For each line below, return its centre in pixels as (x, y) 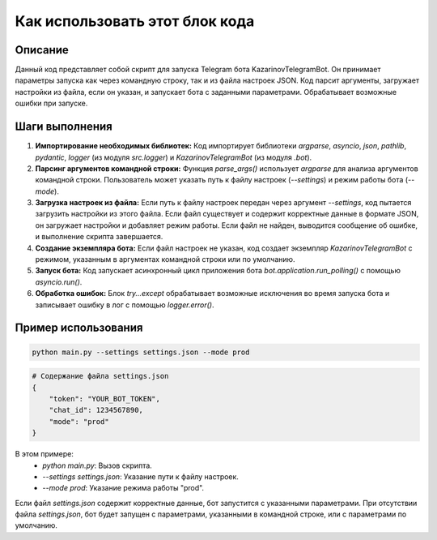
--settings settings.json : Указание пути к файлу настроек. (140, 476)
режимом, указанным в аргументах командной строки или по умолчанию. (165, 259)
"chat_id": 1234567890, (96, 410)
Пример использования (79, 328)
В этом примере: (45, 454)
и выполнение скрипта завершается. (99, 237)
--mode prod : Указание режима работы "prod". (123, 488)
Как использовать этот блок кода (135, 21)
